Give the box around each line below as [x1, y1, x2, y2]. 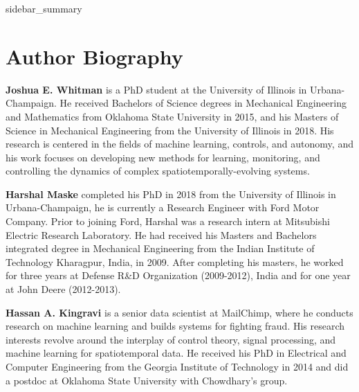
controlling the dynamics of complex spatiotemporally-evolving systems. [6, 163, 310, 178]
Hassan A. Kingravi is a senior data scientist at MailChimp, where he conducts [6, 305, 353, 319]
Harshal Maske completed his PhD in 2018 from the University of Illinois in [6, 186, 336, 201]
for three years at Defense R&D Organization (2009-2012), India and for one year [6, 268, 351, 283]
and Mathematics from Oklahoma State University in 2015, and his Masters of [6, 109, 339, 123]
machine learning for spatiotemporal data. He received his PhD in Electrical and [6, 346, 347, 360]
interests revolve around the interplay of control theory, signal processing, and [6, 332, 336, 346]
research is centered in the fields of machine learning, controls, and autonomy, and [6, 136, 353, 151]
